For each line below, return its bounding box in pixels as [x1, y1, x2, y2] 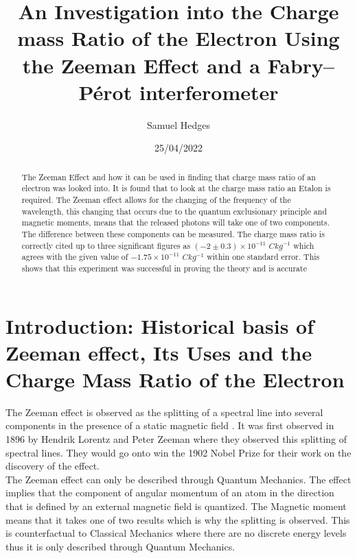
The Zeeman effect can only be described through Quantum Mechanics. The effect [5, 472, 352, 486]
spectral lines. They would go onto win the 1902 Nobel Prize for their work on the [5, 445, 352, 459]
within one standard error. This [207, 251, 320, 263]
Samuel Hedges [147, 117, 210, 132]
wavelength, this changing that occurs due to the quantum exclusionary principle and [21, 205, 327, 217]
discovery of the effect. [5, 459, 100, 473]
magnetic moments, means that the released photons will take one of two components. [21, 217, 330, 228]
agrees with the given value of [21, 251, 128, 263]
